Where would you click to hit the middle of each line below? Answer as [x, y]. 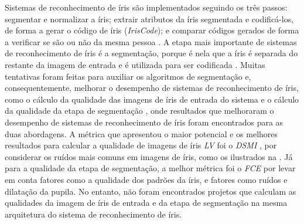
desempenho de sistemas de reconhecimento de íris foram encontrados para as [144, 122]
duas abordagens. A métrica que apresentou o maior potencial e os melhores [141, 133]
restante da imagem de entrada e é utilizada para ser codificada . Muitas [135, 64]
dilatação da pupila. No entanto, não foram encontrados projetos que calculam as [151, 191]
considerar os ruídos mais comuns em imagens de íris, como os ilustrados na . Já [149, 156]
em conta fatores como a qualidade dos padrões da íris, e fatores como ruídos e [146, 179]
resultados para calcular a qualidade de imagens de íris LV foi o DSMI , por [141, 145]
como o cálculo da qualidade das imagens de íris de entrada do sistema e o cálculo [152, 99]
